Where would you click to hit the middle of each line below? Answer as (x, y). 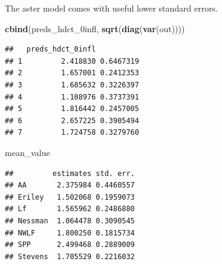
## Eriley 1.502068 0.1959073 (70, 197)
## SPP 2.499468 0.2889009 (70, 245)
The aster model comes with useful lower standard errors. (112, 8)
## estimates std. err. (70, 173)
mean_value (28, 152)
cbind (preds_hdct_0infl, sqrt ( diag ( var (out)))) (95, 28)
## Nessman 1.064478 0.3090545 (70, 221)
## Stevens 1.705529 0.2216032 (70, 256)
